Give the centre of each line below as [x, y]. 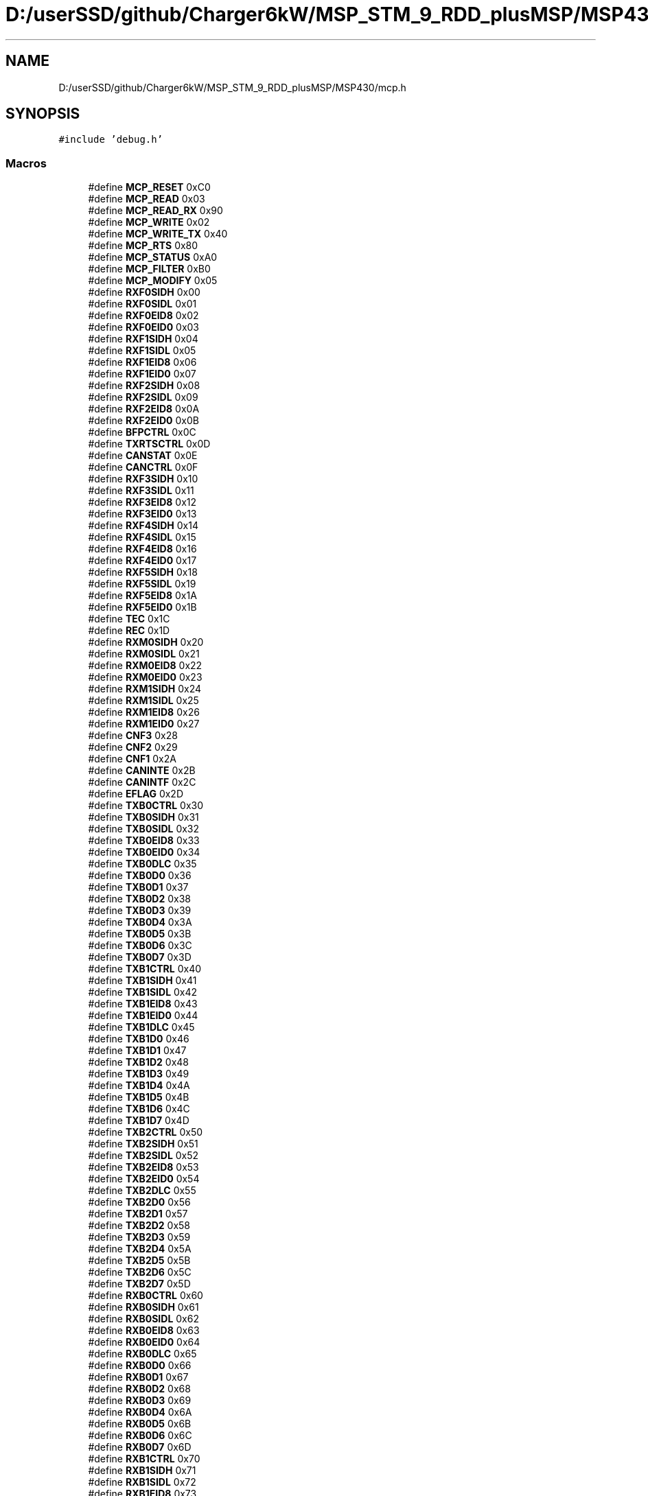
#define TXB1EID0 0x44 [143, 1016]
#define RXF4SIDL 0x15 [142, 537]
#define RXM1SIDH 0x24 [144, 689]
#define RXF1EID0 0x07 [142, 374]
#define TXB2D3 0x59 [139, 1237]
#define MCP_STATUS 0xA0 [153, 257]
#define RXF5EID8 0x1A [142, 596]
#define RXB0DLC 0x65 [142, 1354]
